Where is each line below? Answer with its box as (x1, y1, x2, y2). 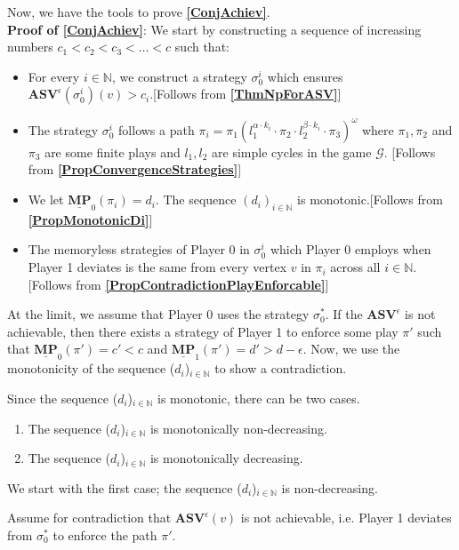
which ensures (267, 67, 343, 85)
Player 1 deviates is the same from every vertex (28, 258, 287, 276)
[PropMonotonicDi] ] (28, 210, 153, 228)
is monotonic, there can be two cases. (157, 389, 360, 408)
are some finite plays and (44, 142, 181, 161)
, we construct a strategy (111, 67, 247, 85)
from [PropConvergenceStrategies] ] (28, 160, 242, 179)
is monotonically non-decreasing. (149, 418, 327, 437)
